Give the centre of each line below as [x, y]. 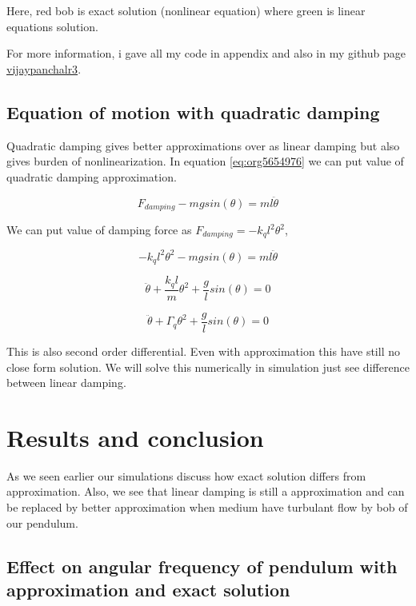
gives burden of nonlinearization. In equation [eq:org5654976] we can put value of [205, 161]
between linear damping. [66, 383]
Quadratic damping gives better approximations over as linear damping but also [203, 145]
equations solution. [52, 26]
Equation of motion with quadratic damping [193, 112]
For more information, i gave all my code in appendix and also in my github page [206, 53]
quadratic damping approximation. [92, 176]
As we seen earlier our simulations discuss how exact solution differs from [186, 475]
